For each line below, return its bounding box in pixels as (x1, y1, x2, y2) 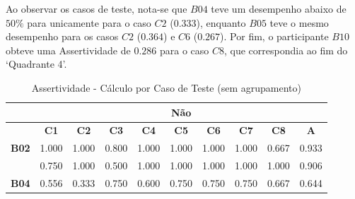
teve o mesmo (269, 15, 329, 30)
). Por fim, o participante (220, 29, 329, 44)
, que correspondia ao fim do (223, 42, 348, 57)
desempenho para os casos (6, 29, 119, 44)
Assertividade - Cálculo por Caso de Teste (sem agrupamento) (31, 80, 301, 95)
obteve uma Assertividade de (6, 42, 131, 57)
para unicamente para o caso (27, 15, 151, 30)
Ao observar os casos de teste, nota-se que (6, 1, 187, 16)
